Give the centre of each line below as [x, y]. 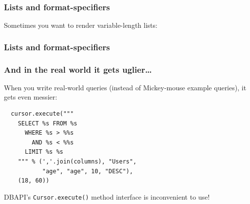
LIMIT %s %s [44, 152]
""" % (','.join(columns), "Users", [77, 162]
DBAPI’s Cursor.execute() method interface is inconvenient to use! [107, 196]
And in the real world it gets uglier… [78, 69]
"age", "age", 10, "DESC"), [87, 171]
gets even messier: [31, 97]
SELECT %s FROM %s [48, 123]
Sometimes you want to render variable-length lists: [81, 25]
